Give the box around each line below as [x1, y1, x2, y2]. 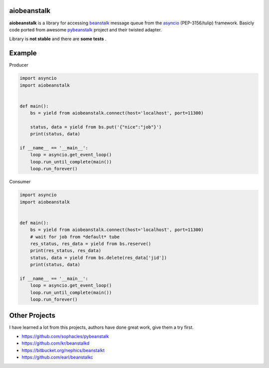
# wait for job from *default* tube [30, 234, 120, 240]
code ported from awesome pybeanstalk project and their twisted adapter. [9, 26, 162, 32]
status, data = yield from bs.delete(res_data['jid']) [30, 254, 167, 260]
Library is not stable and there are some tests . [9, 36, 107, 42]
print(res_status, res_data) [30, 248, 102, 253]
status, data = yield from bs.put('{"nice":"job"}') [30, 124, 162, 129]
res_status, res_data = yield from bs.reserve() [30, 241, 151, 246]
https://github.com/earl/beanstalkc [21, 354, 93, 361]
